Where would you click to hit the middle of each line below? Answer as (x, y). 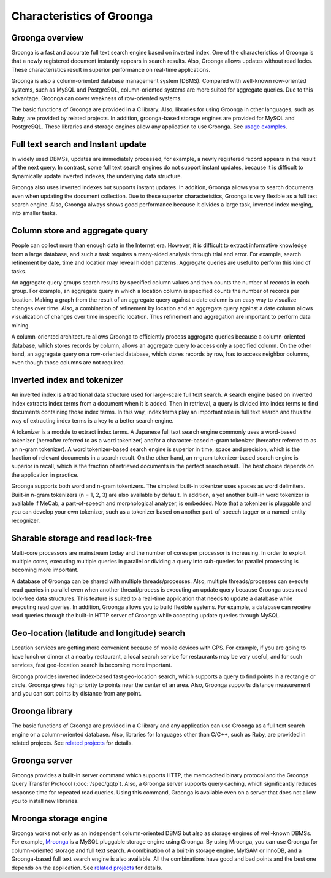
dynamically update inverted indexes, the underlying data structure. (97, 176)
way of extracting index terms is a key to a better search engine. (93, 420)
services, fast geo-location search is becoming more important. (92, 665)
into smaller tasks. (34, 213)
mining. (21, 325)
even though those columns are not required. (68, 363)
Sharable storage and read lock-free (82, 538)
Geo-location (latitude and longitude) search (98, 633)
